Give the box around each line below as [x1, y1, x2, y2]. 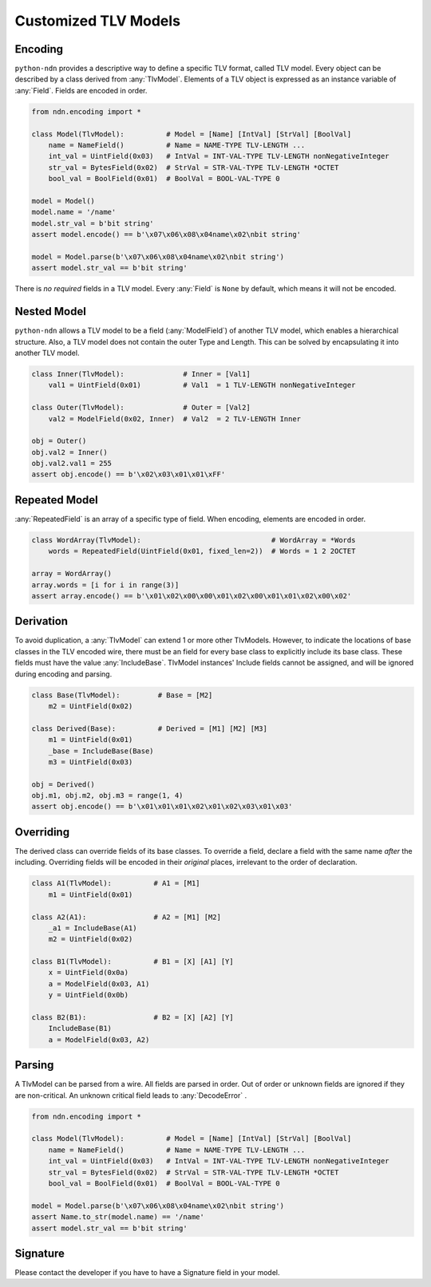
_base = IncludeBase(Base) [48, 746, 155, 756]
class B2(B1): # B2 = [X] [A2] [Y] [31, 1013, 235, 1022]
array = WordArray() [31, 569, 112, 578]
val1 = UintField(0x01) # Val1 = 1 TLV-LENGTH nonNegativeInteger [48, 381, 356, 390]
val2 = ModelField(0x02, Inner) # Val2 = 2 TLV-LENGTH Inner [48, 414, 302, 423]
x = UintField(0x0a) [48, 968, 129, 977]
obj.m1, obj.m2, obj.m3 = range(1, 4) [31, 791, 184, 800]
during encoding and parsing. [14, 669, 113, 678]
